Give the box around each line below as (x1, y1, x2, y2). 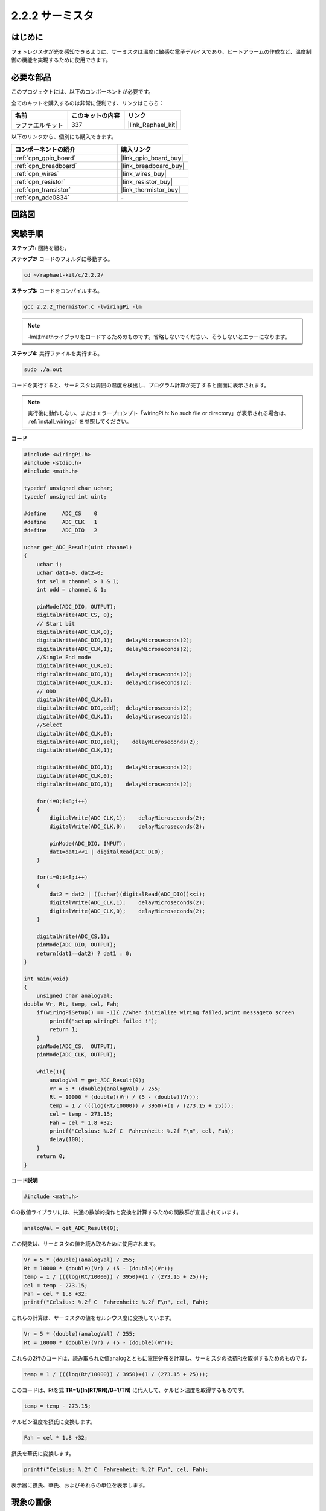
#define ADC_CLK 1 (24, 519, 98, 525)
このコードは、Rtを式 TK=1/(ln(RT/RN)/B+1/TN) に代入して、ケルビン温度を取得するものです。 (11, 1386, 248, 1393)
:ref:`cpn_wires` (14, 169, 60, 178)
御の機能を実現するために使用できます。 (11, 56, 112, 63)
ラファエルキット (14, 121, 63, 129)
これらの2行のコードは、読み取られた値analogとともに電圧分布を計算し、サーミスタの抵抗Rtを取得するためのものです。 (11, 1354, 311, 1362)
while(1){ (36, 1069, 66, 1075)
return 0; (36, 1153, 66, 1160)
